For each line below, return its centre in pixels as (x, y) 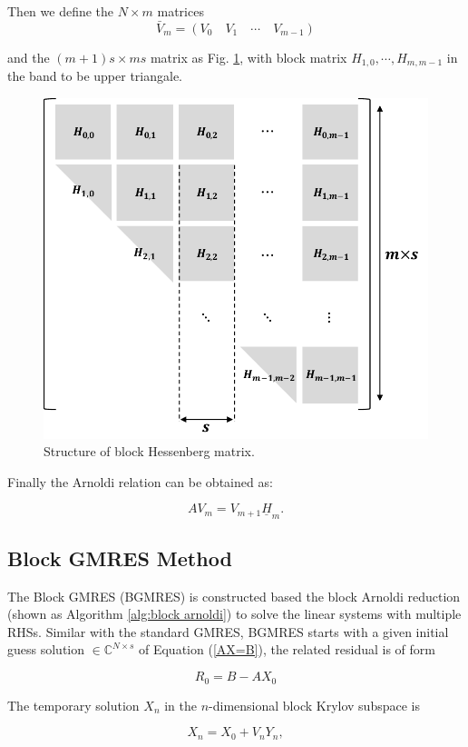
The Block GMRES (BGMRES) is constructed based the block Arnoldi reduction (234, 596)
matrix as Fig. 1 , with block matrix (249, 57)
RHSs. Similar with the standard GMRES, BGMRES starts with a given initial (228, 631)
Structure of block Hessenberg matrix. (149, 451)
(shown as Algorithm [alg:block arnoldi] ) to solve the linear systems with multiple (234, 614)
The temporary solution (73, 705)
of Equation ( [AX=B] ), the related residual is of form (287, 649)
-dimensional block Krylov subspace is (314, 705)
